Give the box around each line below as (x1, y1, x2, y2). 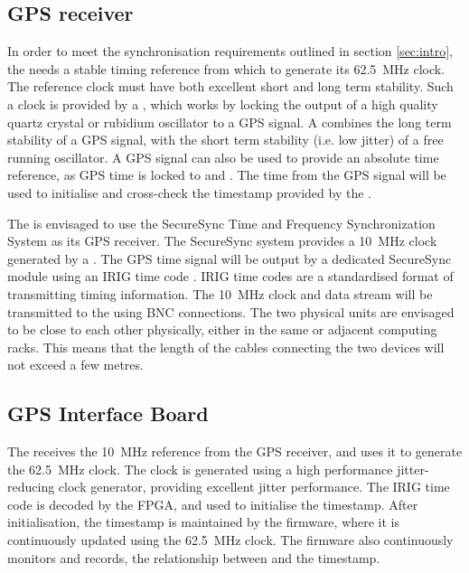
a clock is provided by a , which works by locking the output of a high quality (7, 94, 438, 113)
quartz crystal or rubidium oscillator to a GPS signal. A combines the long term (7, 112, 452, 131)
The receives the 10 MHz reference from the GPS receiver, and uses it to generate (7, 442, 463, 461)
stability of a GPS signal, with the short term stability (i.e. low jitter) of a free (7, 130, 444, 149)
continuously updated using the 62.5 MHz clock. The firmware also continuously (7, 531, 454, 550)
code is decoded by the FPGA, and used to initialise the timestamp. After (7, 494, 418, 513)
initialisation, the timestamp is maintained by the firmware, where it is (7, 512, 400, 531)
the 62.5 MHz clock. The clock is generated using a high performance (7, 459, 393, 478)
